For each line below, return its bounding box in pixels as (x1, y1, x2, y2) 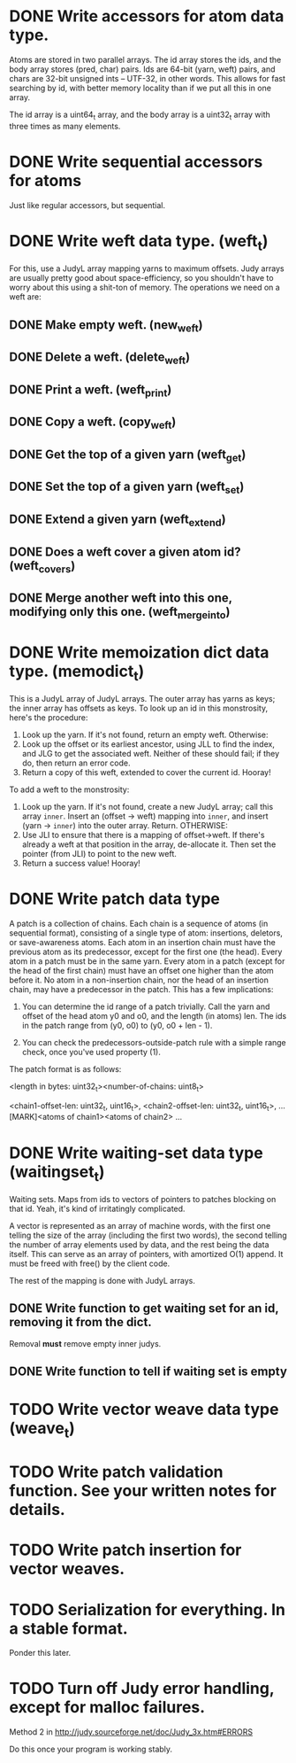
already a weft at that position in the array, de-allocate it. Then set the (21, 839, 277, 850)
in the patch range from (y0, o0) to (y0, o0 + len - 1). (21, 1020, 213, 1030)
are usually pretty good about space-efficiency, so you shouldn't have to (9, 273, 274, 283)
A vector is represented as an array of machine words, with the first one (9, 1221, 271, 1231)
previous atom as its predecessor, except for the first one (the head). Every (9, 946, 283, 957)
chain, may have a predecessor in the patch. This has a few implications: (9, 983, 274, 994)
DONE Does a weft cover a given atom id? (9, 544, 241, 559)
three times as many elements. (9, 120, 121, 131)
